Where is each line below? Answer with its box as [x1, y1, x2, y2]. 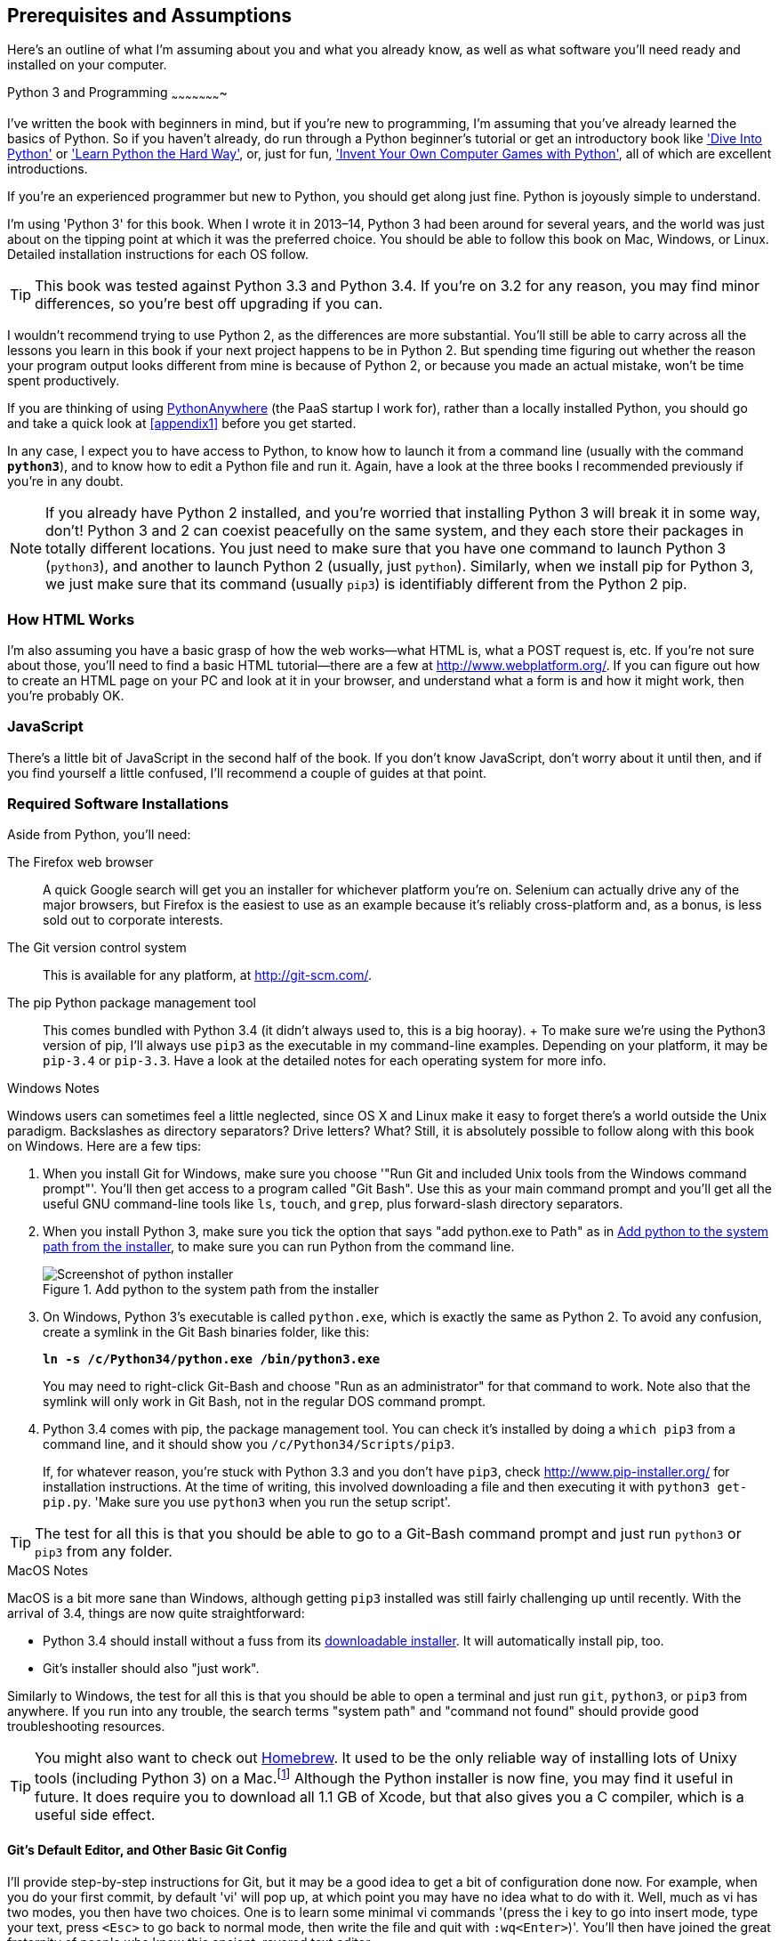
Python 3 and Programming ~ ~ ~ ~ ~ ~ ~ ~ [7, 85, 228, 104]
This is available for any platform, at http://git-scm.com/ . [43, 967, 372, 983]
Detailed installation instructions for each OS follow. [7, 247, 309, 263]
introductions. [7, 161, 88, 177]
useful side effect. [35, 1805, 156, 1824]
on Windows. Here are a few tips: [7, 1138, 202, 1154]
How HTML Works [7, 610, 135, 628]
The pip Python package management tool [7, 995, 257, 1011]
